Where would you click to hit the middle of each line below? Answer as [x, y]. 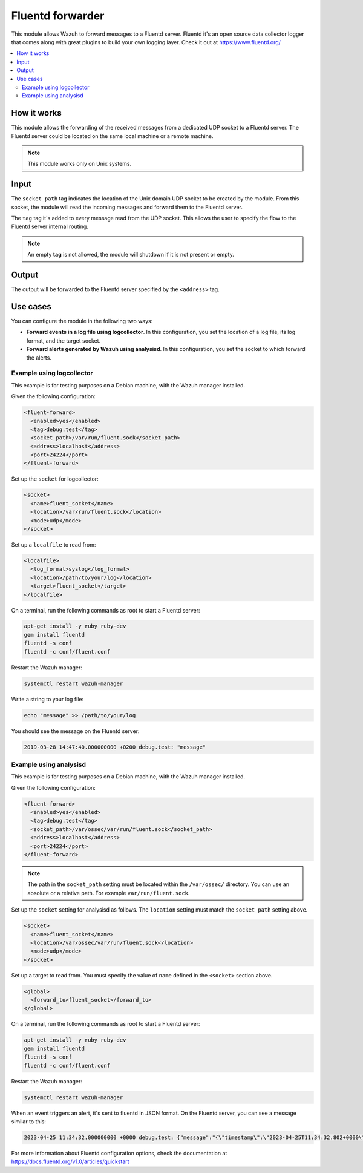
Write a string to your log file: [47, 699]
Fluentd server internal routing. [50, 226]
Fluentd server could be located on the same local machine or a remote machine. [112, 136]
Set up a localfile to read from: [54, 544]
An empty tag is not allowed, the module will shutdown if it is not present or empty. [131, 255]
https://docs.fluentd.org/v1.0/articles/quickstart [70, 1161]
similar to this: [29, 1121]
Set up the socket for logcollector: [55, 479]
